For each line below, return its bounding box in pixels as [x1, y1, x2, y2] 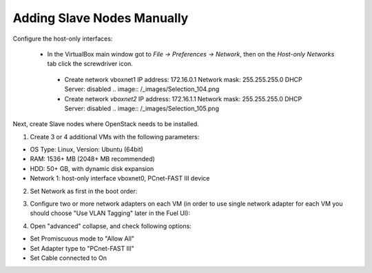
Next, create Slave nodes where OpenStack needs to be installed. [12, 120, 199, 128]
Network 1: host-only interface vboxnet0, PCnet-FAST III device [30, 174, 210, 183]
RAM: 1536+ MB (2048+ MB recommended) [30, 155, 155, 163]
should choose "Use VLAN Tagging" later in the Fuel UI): [30, 209, 191, 217]
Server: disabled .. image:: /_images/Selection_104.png [64, 85, 220, 93]
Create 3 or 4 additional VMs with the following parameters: [30, 132, 200, 141]
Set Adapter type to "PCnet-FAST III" [30, 244, 134, 252]
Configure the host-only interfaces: [12, 34, 113, 43]
